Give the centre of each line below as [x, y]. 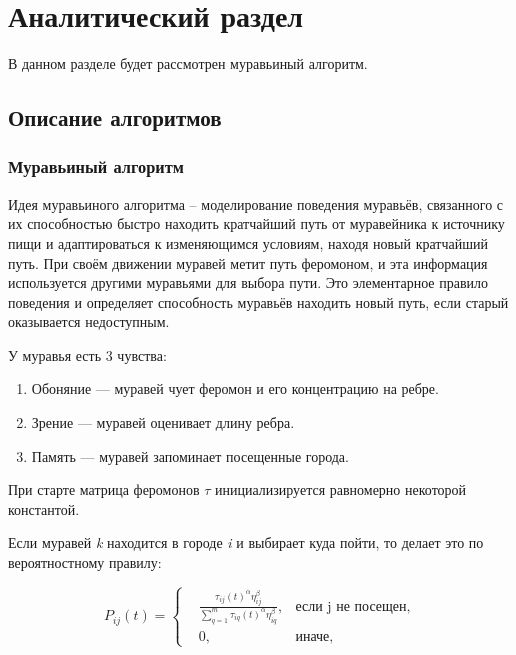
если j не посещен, [353, 606]
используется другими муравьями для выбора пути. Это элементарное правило [248, 282]
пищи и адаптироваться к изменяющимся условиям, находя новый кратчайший [248, 242]
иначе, [314, 636]
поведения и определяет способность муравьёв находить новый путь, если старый [258, 301]
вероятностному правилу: [85, 562]
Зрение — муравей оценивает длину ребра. [163, 422]
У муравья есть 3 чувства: [87, 354]
